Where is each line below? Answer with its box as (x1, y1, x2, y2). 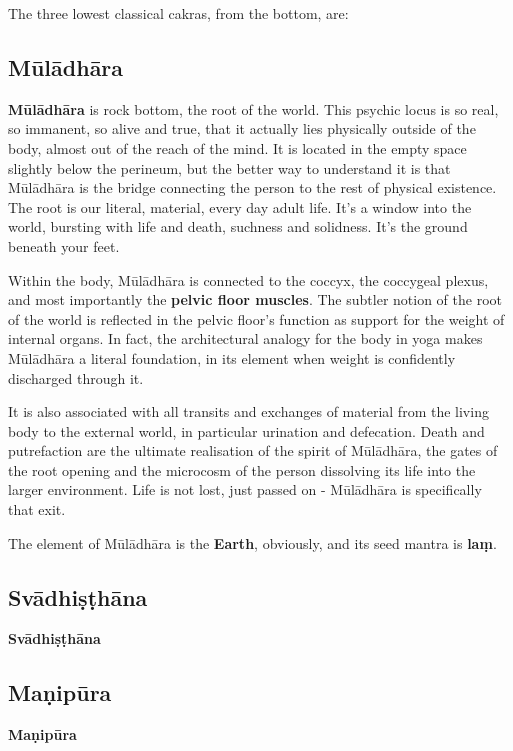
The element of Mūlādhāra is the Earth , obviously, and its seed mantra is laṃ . (8, 532, 497, 553)
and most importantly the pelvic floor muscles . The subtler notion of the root (8, 289, 502, 310)
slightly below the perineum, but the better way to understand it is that (8, 157, 451, 178)
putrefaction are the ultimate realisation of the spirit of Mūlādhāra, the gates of (8, 440, 498, 461)
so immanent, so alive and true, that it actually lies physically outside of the (8, 118, 476, 139)
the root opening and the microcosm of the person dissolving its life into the (8, 459, 476, 480)
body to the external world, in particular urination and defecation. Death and (8, 420, 485, 441)
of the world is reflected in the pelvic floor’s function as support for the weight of (8, 308, 505, 329)
